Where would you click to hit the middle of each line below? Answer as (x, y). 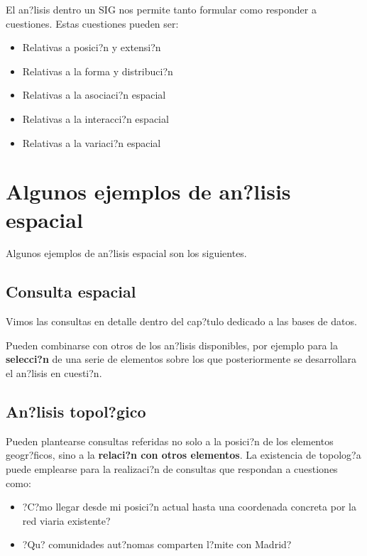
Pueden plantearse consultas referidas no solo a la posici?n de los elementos (170, 441)
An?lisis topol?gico (76, 411)
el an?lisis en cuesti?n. (54, 373)
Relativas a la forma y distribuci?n (98, 71)
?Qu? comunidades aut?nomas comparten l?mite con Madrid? (157, 544)
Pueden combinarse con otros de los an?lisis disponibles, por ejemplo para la (172, 345)
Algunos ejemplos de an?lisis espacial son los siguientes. (126, 253)
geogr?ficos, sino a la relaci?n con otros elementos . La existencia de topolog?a (183, 455)
